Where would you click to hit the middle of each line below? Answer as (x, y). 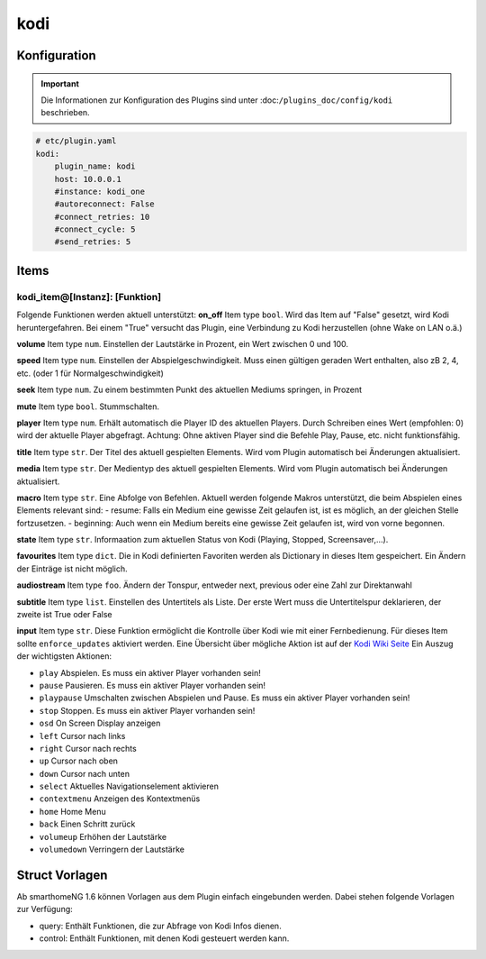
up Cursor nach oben (79, 761)
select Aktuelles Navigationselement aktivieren (129, 786)
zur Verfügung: (45, 909)
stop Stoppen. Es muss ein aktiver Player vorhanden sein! (147, 710)
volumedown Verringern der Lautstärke (112, 849)
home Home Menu (73, 811)
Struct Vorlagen (62, 875)
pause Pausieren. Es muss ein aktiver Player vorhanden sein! (152, 685)
